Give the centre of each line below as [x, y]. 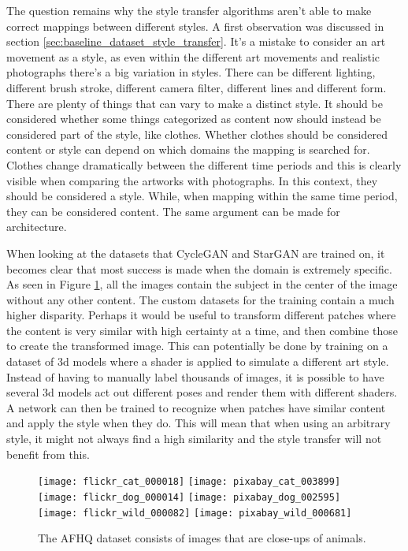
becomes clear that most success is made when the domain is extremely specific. [199, 268]
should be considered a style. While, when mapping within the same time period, [202, 196]
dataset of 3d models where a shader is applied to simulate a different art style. [198, 361]
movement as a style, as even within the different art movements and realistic [193, 56]
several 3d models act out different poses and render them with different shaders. [202, 392]
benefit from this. [48, 454]
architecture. [37, 227]
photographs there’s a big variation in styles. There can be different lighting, [191, 72]
